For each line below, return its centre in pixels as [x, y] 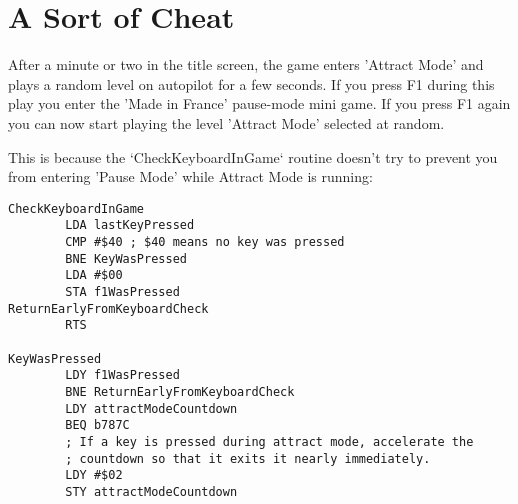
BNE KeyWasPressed [126, 258]
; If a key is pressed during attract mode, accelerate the [269, 441]
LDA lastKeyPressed [130, 225]
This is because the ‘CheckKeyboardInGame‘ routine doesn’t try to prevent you [253, 156]
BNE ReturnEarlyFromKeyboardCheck [180, 391]
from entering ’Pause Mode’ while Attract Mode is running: [190, 176]
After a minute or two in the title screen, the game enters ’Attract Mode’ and [246, 64]
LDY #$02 [94, 475]
